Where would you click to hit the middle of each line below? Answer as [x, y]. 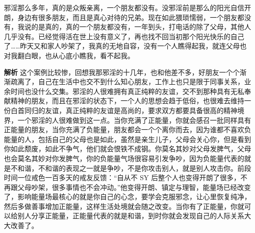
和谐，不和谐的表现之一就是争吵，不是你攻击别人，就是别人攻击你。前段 [134, 168]
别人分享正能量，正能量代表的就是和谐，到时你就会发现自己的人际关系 [131, 216]
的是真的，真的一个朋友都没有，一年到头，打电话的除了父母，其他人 [141, 27]
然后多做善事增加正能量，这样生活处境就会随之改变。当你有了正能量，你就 [124, 206]
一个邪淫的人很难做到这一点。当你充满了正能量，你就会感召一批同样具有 [134, 120]
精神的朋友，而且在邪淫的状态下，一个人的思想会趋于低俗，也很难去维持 [127, 101]
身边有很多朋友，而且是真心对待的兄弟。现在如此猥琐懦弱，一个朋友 [127, 17]
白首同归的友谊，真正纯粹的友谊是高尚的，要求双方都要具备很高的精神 [124, 110]
